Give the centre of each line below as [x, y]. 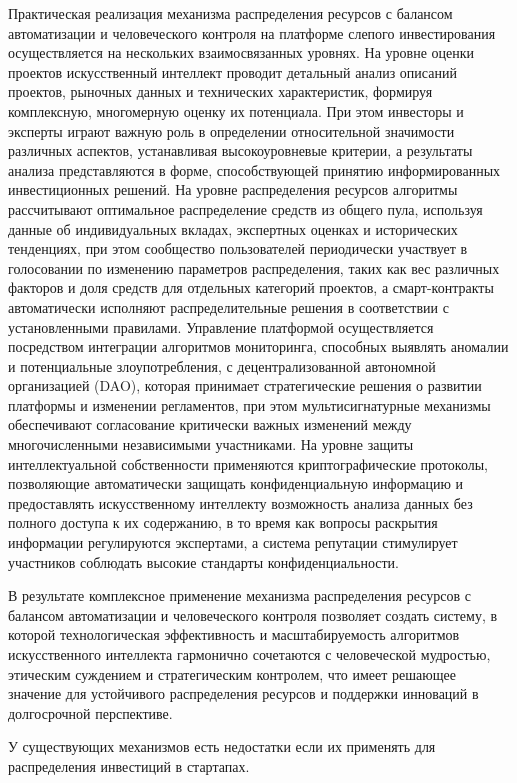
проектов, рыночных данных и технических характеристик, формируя [220, 91]
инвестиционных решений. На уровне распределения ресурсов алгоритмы [233, 189]
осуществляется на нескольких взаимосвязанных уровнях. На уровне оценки [241, 52]
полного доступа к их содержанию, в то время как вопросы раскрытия [223, 522]
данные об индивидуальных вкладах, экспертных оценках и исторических [233, 228]
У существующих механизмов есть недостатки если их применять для [222, 746]
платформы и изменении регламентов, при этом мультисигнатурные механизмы [249, 404]
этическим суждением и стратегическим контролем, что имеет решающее [232, 673]
